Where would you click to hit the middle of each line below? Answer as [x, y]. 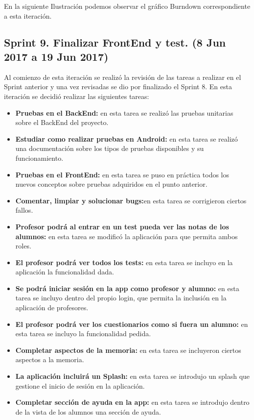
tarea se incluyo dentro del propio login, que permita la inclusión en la [121, 298]
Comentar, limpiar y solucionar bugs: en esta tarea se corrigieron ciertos [131, 200]
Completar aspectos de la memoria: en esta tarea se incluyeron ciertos [128, 350]
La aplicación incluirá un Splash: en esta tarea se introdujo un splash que [133, 376]
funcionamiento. [39, 158]
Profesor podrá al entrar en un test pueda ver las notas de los [122, 226]
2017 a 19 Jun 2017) [56, 56]
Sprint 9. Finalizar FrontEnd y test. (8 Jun [115, 42]
